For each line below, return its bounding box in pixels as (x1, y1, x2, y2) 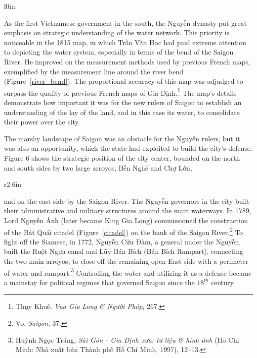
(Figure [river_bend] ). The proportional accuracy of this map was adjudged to (4, 76, 243, 86)
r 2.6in (4, 179, 22, 189)
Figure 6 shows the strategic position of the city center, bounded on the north (4, 152, 240, 163)
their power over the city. (4, 117, 80, 127)
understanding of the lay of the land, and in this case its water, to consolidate (4, 107, 240, 117)
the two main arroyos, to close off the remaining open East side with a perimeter (4, 255, 249, 266)
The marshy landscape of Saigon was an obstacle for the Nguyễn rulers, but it (4, 133, 240, 143)
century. (211, 277, 235, 287)
